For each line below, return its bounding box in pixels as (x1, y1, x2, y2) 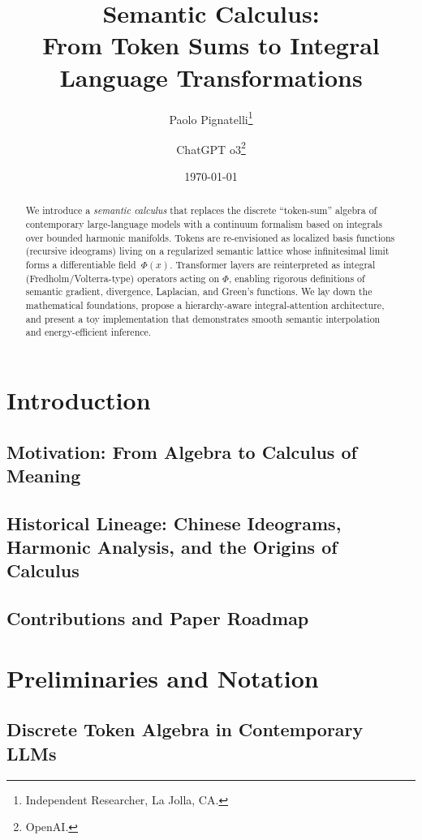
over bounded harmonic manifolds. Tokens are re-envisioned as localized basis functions (25, 230, 395, 244)
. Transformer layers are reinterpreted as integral (170, 258, 376, 272)
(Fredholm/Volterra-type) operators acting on (25, 271, 220, 285)
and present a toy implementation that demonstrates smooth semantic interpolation (25, 311, 381, 325)
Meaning (6, 462, 81, 487)
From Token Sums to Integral (42, 28, 380, 62)
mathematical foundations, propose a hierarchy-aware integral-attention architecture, (25, 298, 385, 311)
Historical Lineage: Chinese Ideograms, (6, 510, 342, 535)
